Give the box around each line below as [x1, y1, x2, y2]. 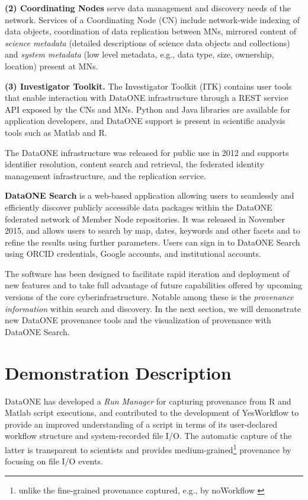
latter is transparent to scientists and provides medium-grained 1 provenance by [5, 441, 291, 456]
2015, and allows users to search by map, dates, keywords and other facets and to [5, 224, 300, 237]
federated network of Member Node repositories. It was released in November [5, 212, 285, 225]
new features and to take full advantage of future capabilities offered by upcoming [5, 279, 302, 291]
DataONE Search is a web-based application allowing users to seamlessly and [5, 189, 294, 202]
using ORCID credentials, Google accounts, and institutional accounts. [5, 247, 261, 260]
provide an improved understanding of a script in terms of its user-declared [5, 418, 277, 430]
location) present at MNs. [5, 59, 98, 72]
